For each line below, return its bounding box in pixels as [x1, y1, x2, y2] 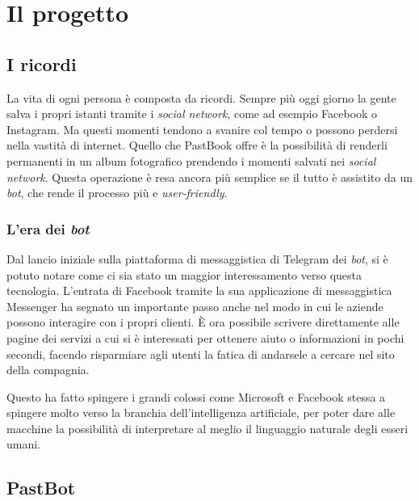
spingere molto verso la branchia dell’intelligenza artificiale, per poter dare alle [6, 404, 396, 421]
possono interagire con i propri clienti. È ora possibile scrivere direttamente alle [6, 314, 400, 330]
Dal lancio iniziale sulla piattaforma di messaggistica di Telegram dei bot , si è [6, 250, 388, 267]
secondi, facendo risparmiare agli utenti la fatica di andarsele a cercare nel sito [6, 345, 395, 362]
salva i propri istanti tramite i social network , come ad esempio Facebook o [6, 105, 378, 122]
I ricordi [6, 51, 77, 76]
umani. [6, 436, 41, 453]
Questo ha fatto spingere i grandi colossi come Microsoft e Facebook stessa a [6, 388, 386, 405]
